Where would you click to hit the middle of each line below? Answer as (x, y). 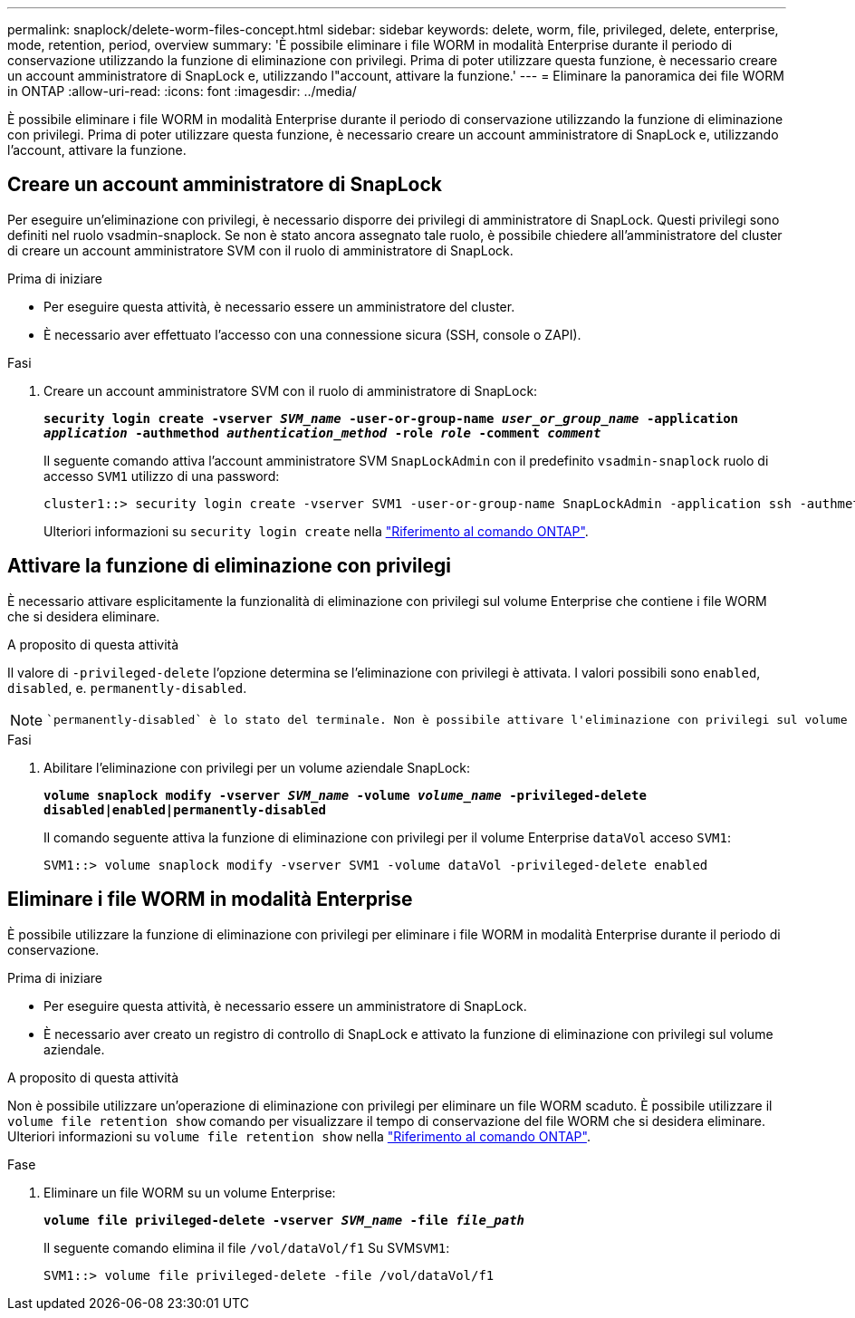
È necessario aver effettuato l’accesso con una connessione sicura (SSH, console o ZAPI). (312, 334)
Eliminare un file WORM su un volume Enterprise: (190, 1192)
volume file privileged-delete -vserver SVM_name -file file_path (284, 1220)
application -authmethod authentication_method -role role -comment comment (322, 433)
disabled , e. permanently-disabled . (127, 688)
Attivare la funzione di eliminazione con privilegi (229, 566)
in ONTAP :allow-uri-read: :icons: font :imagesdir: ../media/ (182, 91)
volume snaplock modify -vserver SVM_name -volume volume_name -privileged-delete (345, 795)
